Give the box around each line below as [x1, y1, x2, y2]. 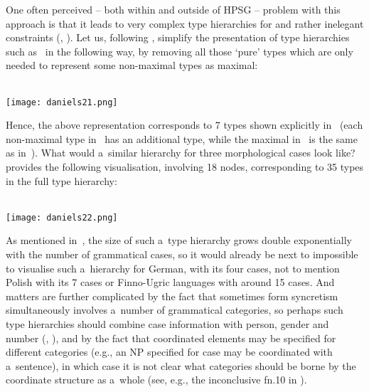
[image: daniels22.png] [6, 212, 118, 223]
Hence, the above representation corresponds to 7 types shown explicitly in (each [6, 117, 363, 132]
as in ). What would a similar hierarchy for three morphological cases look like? [6, 145, 355, 160]
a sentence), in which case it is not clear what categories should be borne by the [6, 358, 356, 373]
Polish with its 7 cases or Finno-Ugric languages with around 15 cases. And [6, 275, 335, 290]
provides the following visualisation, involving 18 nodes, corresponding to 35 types [6, 159, 364, 174]
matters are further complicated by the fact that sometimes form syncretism [6, 288, 338, 303]
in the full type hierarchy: [6, 173, 117, 188]
